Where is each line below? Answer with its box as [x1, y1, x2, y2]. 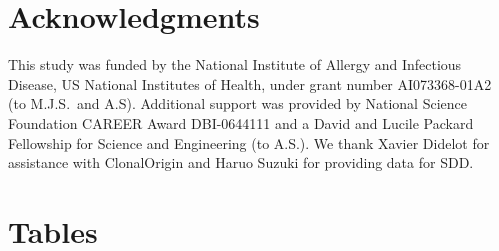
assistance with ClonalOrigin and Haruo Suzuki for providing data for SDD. [8, 152, 474, 173]
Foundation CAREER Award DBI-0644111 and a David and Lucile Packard [8, 112, 474, 133]
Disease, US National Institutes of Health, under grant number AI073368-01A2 [8, 73, 492, 94]
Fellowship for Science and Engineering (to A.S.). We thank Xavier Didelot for [8, 132, 490, 153]
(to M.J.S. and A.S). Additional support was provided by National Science [8, 93, 468, 114]
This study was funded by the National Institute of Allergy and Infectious [8, 54, 462, 75]
